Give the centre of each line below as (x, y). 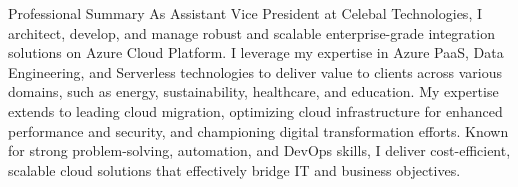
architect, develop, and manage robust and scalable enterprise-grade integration (251, 32)
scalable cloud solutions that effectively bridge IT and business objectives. (234, 169)
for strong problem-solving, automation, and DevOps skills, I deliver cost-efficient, (259, 150)
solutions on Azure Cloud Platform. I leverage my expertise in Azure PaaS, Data (256, 52)
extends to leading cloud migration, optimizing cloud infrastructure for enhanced (255, 110)
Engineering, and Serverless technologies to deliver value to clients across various (255, 71)
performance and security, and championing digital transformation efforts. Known (258, 130)
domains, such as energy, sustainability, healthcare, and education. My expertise (253, 91)
